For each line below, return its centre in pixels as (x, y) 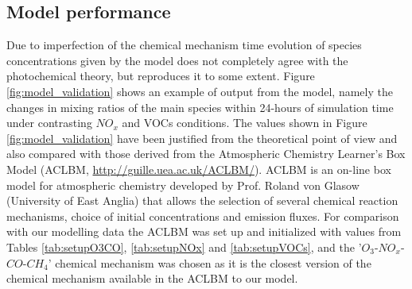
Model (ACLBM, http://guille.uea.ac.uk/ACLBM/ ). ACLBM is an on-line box (199, 169)
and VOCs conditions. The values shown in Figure (245, 123)
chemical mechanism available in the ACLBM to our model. (152, 278)
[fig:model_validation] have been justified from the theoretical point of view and (202, 138)
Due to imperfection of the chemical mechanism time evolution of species (184, 45)
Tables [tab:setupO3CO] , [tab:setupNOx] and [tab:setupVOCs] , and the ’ (184, 247)
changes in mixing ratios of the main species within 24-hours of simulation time (200, 107)
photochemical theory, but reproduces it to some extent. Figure (161, 76)
